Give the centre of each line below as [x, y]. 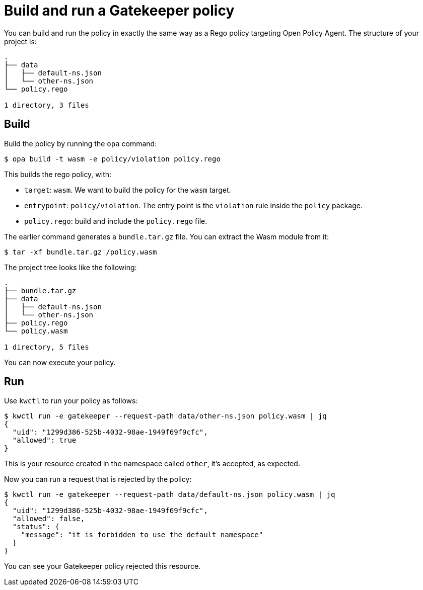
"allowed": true [44, 440]
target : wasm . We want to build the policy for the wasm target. [128, 190]
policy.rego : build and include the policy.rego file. [116, 221]
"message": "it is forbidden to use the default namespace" [142, 535]
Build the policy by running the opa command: [81, 143]
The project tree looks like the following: [70, 267]
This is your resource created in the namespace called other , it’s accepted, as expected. [152, 464]
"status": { [36, 527]
